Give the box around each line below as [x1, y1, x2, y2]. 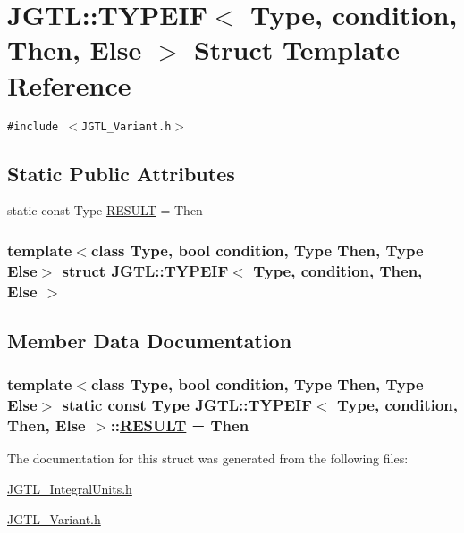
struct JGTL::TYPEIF [62, 259, 229, 281]
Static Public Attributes [7, 159, 235, 187]
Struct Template [193, 31, 401, 68]
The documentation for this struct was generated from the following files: [7, 449, 409, 468]
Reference [7, 66, 131, 103]
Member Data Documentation [7, 327, 292, 354]
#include [7, 120, 59, 133]
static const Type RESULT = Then [7, 201, 203, 220]
